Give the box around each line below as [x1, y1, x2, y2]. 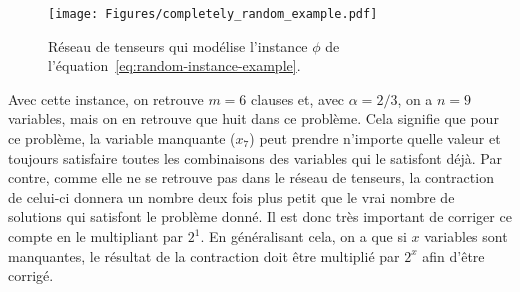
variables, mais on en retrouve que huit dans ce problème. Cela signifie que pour [8, 108, 499, 129]
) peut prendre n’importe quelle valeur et [249, 128, 501, 149]
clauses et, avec [251, 88, 345, 109]
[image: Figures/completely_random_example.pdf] [48, 7, 378, 21]
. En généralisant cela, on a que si [200, 226, 407, 246]
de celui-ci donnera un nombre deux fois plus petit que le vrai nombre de [8, 186, 455, 207]
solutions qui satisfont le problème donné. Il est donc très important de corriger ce [8, 206, 512, 227]
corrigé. [8, 265, 54, 286]
